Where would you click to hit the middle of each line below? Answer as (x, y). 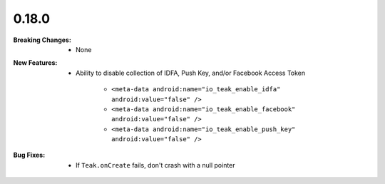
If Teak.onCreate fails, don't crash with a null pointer (155, 165)
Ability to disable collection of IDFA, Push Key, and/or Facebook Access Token (191, 73)
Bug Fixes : (29, 155)
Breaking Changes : (42, 40)
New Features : (35, 63)
